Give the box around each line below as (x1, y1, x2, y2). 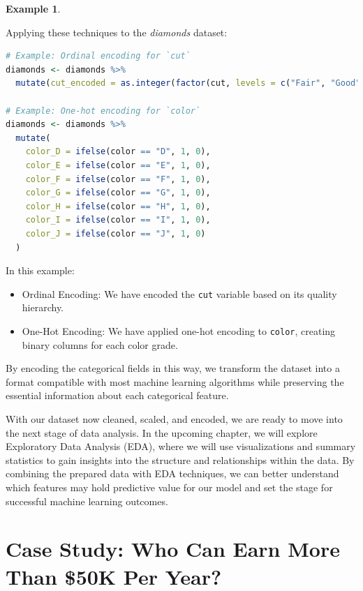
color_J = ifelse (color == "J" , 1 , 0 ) (25, 228, 206, 239)
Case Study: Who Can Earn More (6, 534, 340, 563)
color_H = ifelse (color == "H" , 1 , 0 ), (25, 201, 211, 211)
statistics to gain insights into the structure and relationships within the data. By (6, 452, 355, 467)
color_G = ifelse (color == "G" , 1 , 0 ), (25, 188, 211, 198)
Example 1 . (6, 1, 61, 15)
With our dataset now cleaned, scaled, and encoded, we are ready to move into (6, 411, 343, 426)
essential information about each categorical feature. (6, 388, 229, 403)
